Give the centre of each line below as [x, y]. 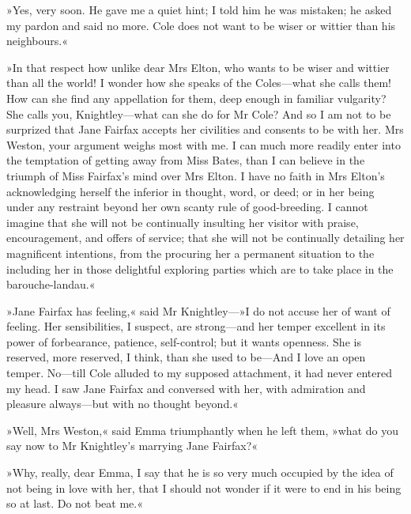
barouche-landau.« [51, 284]
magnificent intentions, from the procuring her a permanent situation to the [190, 253]
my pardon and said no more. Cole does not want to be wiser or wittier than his [201, 25]
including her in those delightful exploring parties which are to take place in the [200, 268]
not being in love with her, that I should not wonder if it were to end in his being [204, 488]
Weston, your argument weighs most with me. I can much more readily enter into [204, 144]
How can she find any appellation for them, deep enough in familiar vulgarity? [196, 98]
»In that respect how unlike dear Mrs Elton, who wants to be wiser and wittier [198, 67]
